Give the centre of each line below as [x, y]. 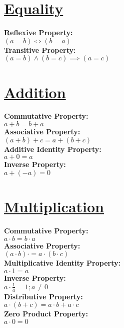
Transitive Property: [40, 50]
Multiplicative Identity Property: [62, 263]
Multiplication [54, 206]
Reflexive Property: [38, 32]
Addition [35, 92]
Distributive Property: [43, 296]
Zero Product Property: [46, 314]
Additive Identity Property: [53, 149]
